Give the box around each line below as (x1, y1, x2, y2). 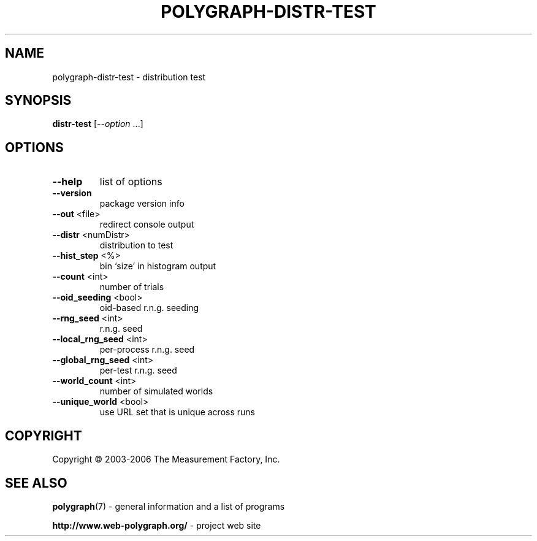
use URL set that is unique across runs (99, 407, 255, 418)
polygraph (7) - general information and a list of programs (52, 501, 285, 512)
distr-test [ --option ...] (52, 118, 143, 129)
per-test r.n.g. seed (99, 365, 177, 376)
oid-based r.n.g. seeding (99, 302, 199, 313)
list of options (99, 175, 162, 188)
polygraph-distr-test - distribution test (52, 71, 206, 82)
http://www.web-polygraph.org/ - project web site (52, 520, 261, 531)
